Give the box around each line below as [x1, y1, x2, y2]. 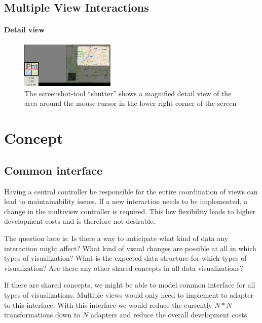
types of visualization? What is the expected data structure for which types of [4, 253, 247, 263]
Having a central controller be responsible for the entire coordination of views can [4, 186, 258, 196]
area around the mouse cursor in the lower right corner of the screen [24, 98, 237, 108]
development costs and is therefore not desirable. [4, 216, 156, 226]
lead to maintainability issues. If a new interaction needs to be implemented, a [4, 196, 248, 207]
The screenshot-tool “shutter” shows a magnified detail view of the [24, 88, 232, 98]
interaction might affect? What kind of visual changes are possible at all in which [4, 243, 256, 253]
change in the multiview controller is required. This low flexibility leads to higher [4, 206, 256, 216]
